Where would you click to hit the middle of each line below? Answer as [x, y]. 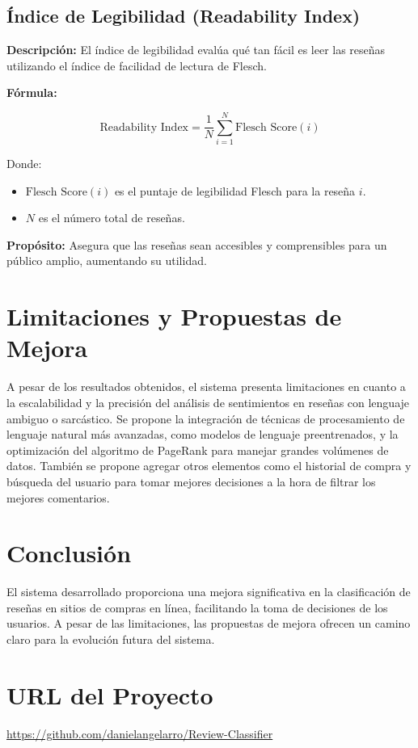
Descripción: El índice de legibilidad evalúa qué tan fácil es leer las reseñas [196, 50]
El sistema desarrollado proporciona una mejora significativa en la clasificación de [209, 592]
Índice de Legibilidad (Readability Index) [184, 16]
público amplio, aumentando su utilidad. [107, 261]
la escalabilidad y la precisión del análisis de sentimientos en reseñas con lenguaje [208, 402]
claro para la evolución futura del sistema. [111, 639]
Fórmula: [32, 92]
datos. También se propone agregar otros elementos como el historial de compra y [209, 466]
